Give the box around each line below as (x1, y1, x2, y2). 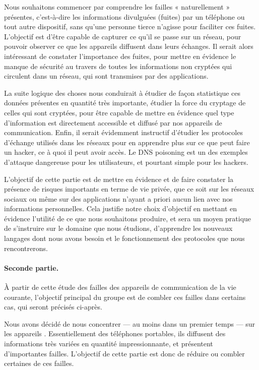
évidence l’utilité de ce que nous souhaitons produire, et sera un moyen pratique (4, 213, 251, 223)
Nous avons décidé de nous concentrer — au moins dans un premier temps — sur (4, 318, 255, 329)
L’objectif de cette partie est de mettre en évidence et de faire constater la (4, 173, 234, 184)
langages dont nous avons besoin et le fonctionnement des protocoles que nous (4, 233, 245, 243)
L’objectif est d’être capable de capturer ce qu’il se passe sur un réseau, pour (4, 31, 241, 41)
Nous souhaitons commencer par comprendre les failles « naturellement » (4, 2, 230, 12)
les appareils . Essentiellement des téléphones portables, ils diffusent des (4, 328, 226, 339)
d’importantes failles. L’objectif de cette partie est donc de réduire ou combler (4, 348, 245, 358)
